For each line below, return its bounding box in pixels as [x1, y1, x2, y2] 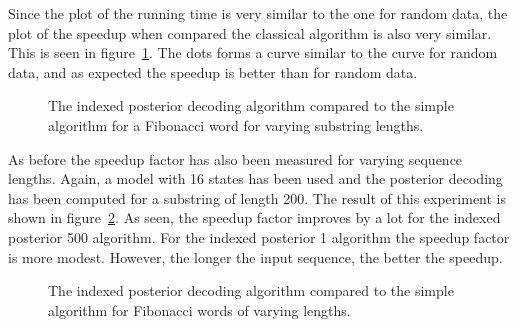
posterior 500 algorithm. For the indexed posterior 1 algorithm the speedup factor [8, 226, 510, 247]
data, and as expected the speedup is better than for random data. [8, 61, 418, 82]
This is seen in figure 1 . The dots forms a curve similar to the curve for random [8, 42, 498, 63]
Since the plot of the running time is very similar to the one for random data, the [8, 3, 508, 23]
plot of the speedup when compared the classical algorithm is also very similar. [8, 22, 492, 43]
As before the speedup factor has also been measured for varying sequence [8, 148, 463, 169]
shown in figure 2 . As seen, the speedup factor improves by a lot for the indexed [8, 207, 501, 228]
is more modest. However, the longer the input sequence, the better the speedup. [8, 246, 503, 267]
